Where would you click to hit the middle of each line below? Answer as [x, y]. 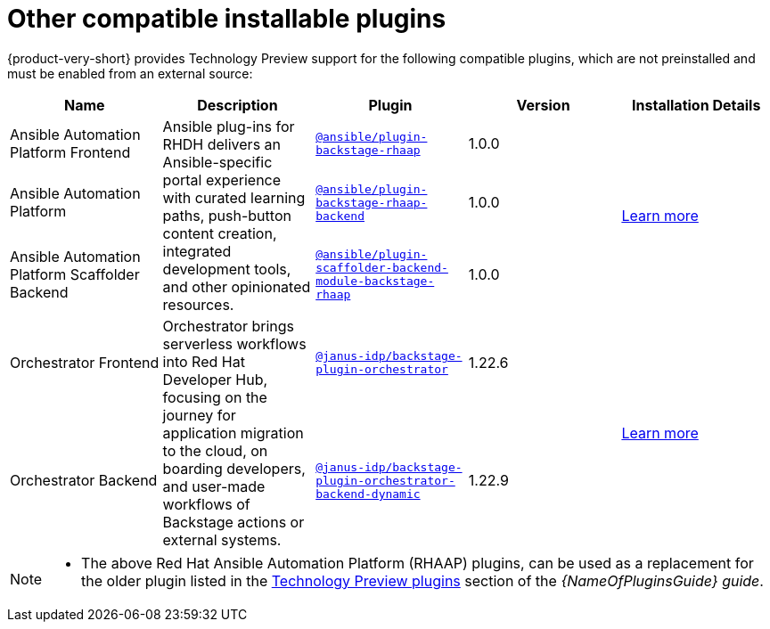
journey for [199, 415]
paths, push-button [227, 215]
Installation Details [696, 105]
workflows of [206, 504]
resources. [198, 304]
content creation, [220, 233]
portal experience [222, 180]
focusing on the [215, 397]
